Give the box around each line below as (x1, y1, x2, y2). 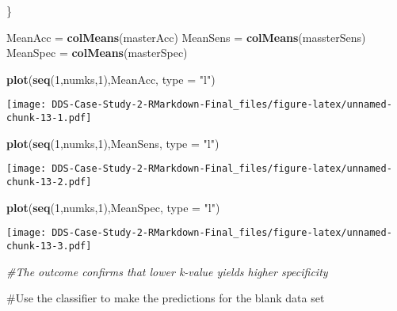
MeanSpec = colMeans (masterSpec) (6, 44, 188, 61)
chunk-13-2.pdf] (6, 176, 92, 188)
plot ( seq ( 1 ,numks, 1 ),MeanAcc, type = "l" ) (6, 70, 216, 87)
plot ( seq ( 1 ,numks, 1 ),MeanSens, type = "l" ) (6, 135, 219, 151)
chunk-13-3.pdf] (6, 240, 92, 252)
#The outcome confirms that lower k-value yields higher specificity (6, 263, 328, 279)
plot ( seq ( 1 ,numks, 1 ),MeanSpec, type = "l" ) (6, 199, 220, 215)
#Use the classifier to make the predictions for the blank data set (6, 290, 325, 306)
